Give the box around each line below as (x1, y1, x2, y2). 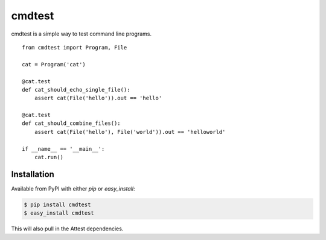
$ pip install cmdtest (24, 201, 91, 208)
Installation (11, 169, 54, 179)
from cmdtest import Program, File (22, 44, 127, 51)
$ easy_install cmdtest (24, 210, 95, 216)
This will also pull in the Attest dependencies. (11, 225, 124, 232)
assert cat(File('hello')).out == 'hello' (34, 95, 162, 102)
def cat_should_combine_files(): (22, 120, 121, 127)
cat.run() (34, 154, 63, 161)
